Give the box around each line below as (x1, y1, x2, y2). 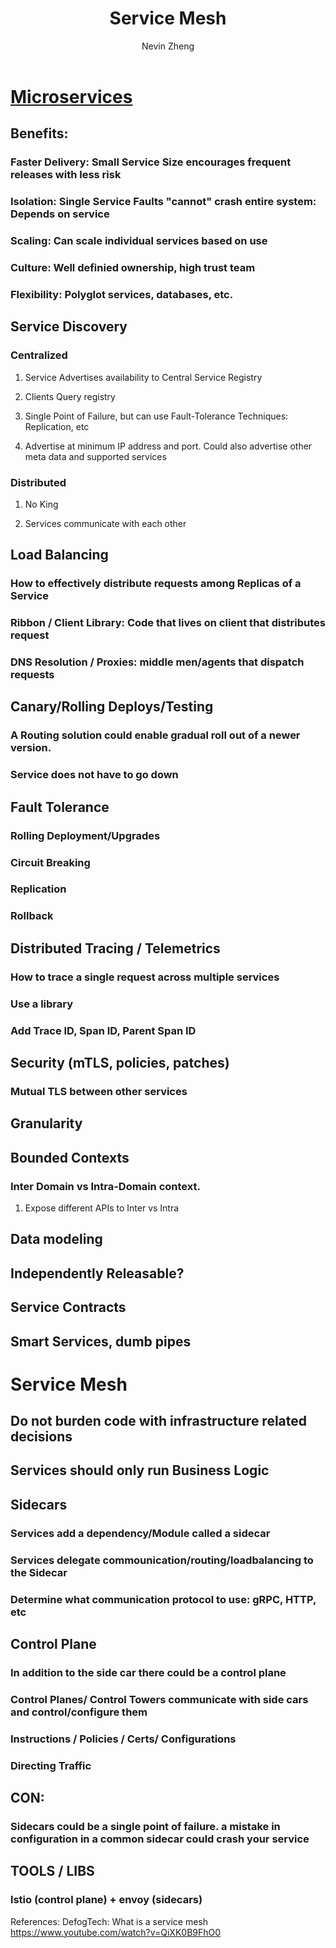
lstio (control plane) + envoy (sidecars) (10, 1893, 203, 1907)
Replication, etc (24, 420, 90, 432)
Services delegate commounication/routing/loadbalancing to (10, 1553, 314, 1567)
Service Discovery (10, 318, 128, 336)
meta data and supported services (24, 450, 167, 462)
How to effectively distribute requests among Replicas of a (10, 577, 302, 591)
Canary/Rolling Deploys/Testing (10, 698, 214, 716)
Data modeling (10, 1231, 103, 1248)
